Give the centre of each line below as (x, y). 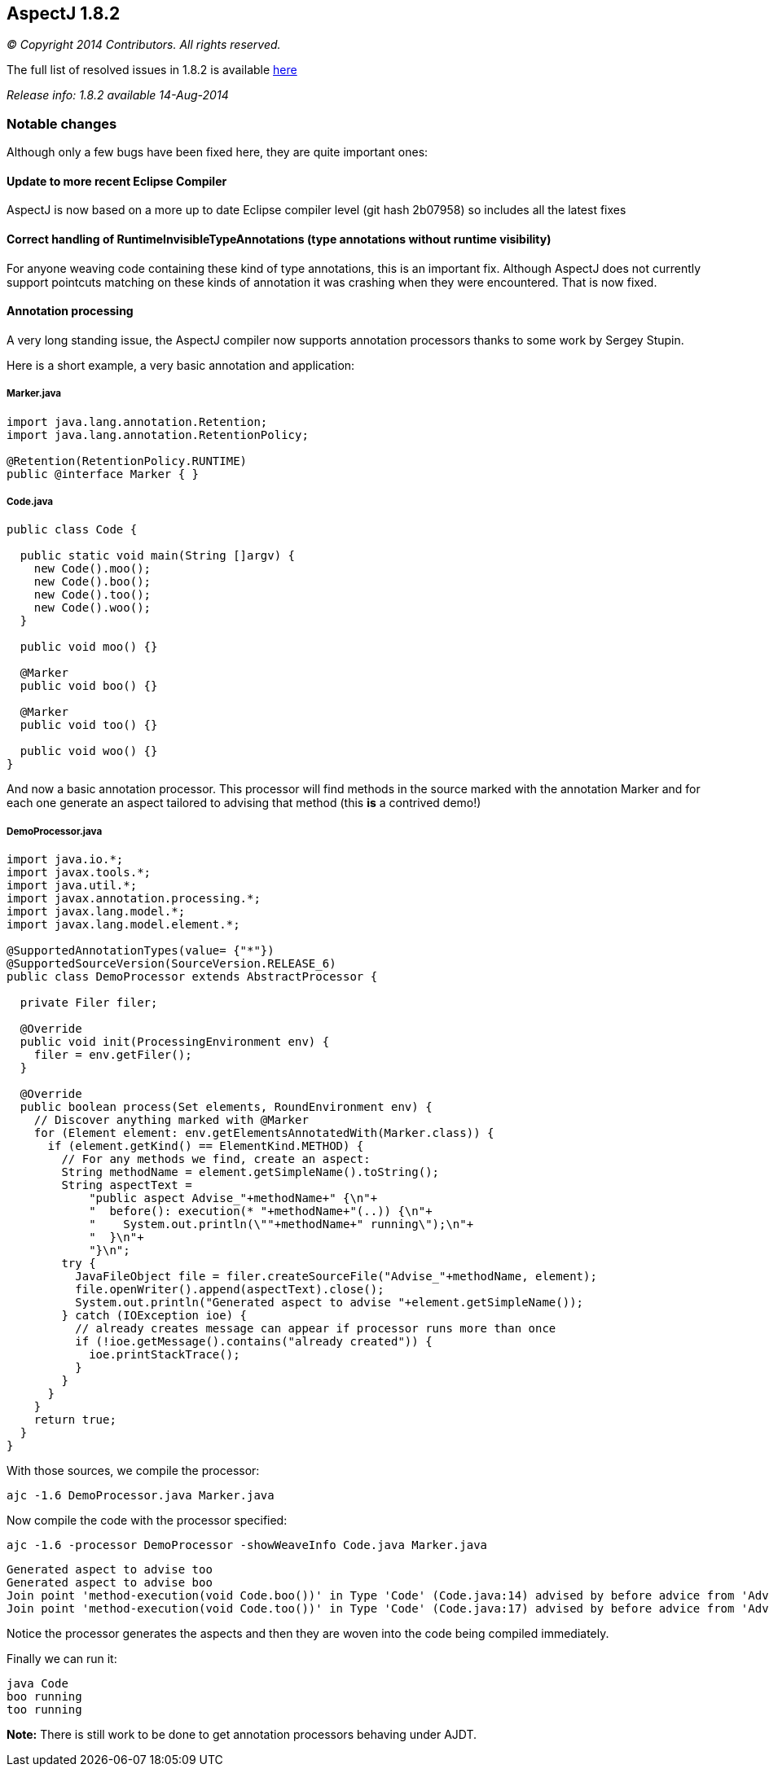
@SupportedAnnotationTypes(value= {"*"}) (141, 951)
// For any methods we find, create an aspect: (216, 1159)
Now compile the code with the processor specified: (147, 1521)
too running (44, 1710)
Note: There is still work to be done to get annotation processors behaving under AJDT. (242, 1735)
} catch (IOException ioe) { (154, 1316)
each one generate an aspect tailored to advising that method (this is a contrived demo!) (244, 803)
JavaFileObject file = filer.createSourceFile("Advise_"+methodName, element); (336, 1277)
